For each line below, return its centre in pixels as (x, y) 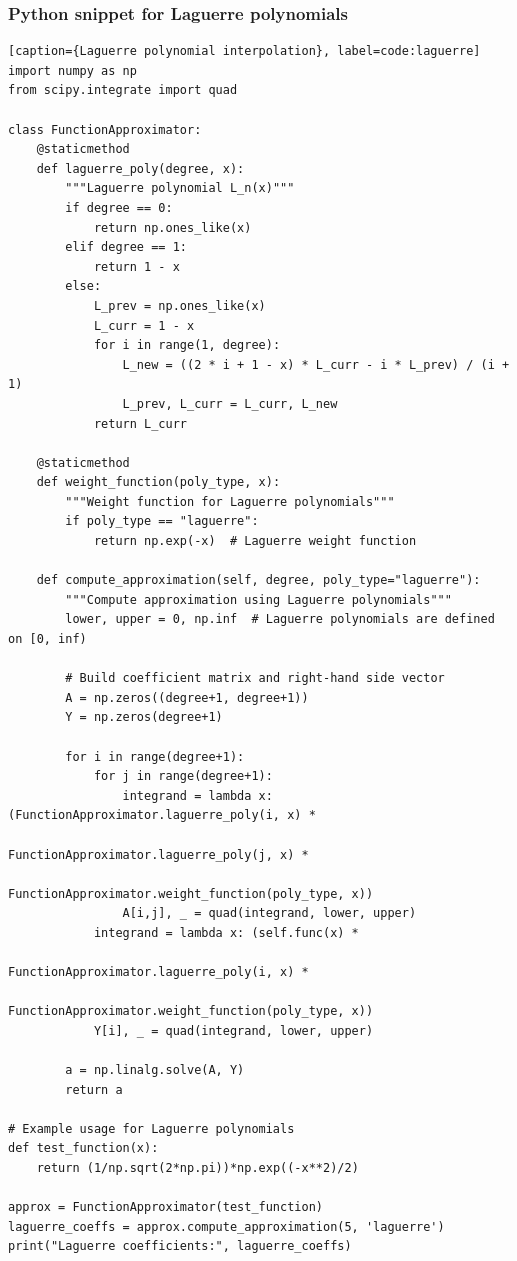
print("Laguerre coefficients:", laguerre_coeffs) (180, 1246)
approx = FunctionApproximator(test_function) (165, 1207)
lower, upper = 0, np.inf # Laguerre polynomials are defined (280, 619)
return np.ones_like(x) (172, 227)
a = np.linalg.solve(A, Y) (155, 1070)
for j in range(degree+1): (183, 776)
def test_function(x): (83, 1148)
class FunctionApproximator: (105, 129)
